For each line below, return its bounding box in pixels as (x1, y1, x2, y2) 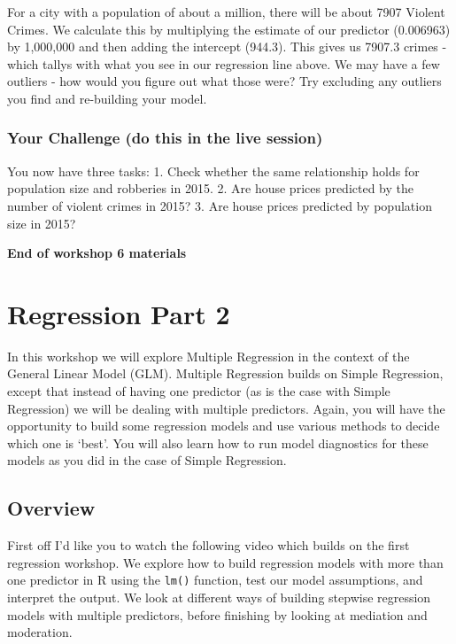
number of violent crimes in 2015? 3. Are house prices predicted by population (7, 196, 432, 214)
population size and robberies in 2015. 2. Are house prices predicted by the (7, 179, 414, 198)
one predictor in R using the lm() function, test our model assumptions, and (7, 570, 423, 589)
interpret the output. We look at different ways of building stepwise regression (7, 588, 431, 607)
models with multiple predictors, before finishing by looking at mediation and (7, 605, 428, 624)
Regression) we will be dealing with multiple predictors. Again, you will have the (7, 399, 445, 417)
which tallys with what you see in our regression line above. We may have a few (7, 54, 440, 73)
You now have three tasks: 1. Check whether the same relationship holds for (7, 161, 420, 180)
